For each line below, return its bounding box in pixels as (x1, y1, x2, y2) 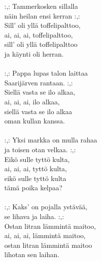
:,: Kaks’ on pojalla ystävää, (4, 201, 87, 212)
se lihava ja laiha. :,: (4, 211, 64, 221)
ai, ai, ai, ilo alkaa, (4, 96, 60, 106)
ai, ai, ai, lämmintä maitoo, (4, 230, 86, 241)
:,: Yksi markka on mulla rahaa (4, 135, 98, 145)
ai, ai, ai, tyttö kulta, (4, 163, 67, 174)
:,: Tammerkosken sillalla (4, 1, 78, 11)
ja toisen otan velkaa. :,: (4, 144, 76, 154)
